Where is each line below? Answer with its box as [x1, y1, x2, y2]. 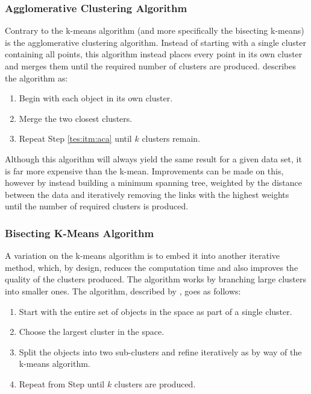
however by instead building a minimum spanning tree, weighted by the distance [5, 176, 303, 189]
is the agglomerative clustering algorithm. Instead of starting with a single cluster [5, 36, 306, 48]
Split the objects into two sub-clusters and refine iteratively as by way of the [19, 345, 302, 358]
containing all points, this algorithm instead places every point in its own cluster [5, 48, 303, 60]
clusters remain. [142, 132, 201, 145]
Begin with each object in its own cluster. [19, 92, 173, 104]
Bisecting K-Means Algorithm [5, 225, 154, 240]
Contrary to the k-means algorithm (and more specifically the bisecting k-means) [5, 24, 304, 37]
